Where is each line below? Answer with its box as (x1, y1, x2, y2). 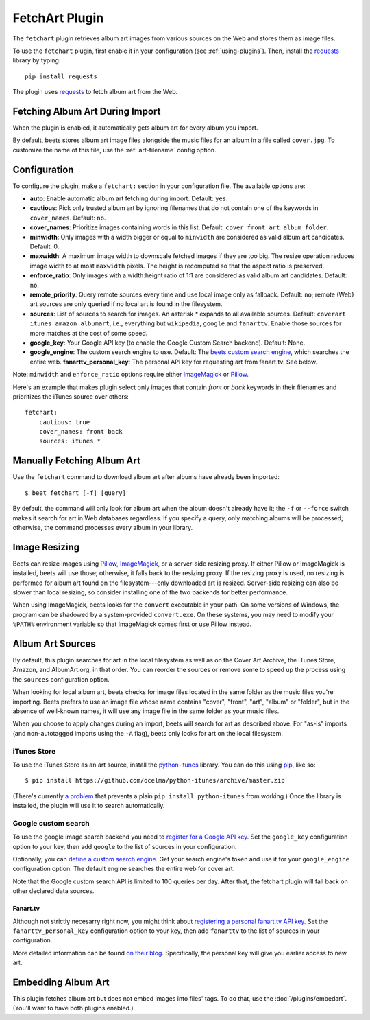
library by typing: (12, 56, 61, 65)
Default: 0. (29, 242, 60, 251)
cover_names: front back (38, 428, 123, 436)
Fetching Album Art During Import (12, 105, 161, 117)
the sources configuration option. (12, 675, 110, 683)
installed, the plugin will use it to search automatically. (12, 802, 165, 810)
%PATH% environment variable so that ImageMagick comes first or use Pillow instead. (12, 620, 252, 628)
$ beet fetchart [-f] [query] (25, 489, 127, 497)
